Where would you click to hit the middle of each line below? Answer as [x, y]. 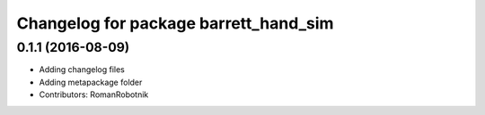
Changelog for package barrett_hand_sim [175, 23]
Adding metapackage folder [91, 82]
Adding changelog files [82, 70]
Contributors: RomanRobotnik [94, 94]
